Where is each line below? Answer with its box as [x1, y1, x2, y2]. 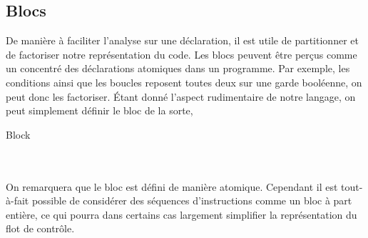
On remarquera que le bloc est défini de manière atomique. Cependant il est [6, 179, 338, 194]
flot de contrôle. [6, 221, 75, 236]
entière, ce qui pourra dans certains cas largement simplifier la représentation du [6, 207, 357, 222]
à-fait [6, 193, 29, 208]
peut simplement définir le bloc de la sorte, [6, 103, 193, 118]
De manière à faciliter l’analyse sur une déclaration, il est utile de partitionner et [6, 33, 359, 48]
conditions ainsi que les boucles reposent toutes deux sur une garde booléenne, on [6, 74, 362, 89]
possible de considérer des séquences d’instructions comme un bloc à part [31, 193, 352, 208]
